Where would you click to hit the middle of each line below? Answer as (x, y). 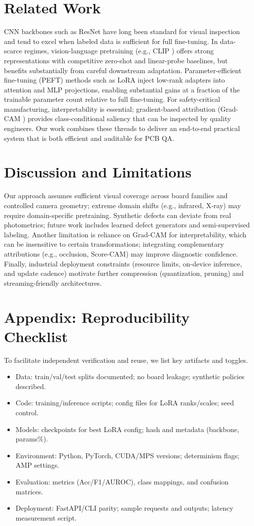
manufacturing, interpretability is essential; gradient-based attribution (110, 109)
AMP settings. (37, 465)
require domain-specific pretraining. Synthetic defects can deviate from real (118, 215)
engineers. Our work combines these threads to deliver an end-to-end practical (122, 128)
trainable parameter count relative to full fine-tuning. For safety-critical (112, 99)
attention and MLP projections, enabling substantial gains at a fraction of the (122, 89)
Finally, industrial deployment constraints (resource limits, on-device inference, (123, 263)
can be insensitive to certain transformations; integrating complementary (114, 244)
